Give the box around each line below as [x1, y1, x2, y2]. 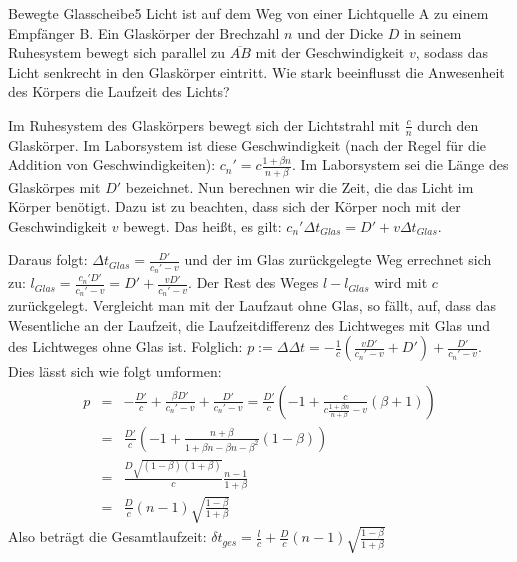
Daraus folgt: [8, 249, 88, 270]
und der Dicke [297, 22, 383, 43]
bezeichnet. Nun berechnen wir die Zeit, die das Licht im [125, 176, 474, 197]
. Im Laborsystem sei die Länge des [291, 154, 509, 175]
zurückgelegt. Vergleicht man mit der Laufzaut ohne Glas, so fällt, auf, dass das [8, 294, 497, 315]
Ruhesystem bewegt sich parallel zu [8, 42, 226, 63]
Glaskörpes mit [8, 176, 101, 197]
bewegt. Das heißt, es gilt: [123, 215, 282, 236]
